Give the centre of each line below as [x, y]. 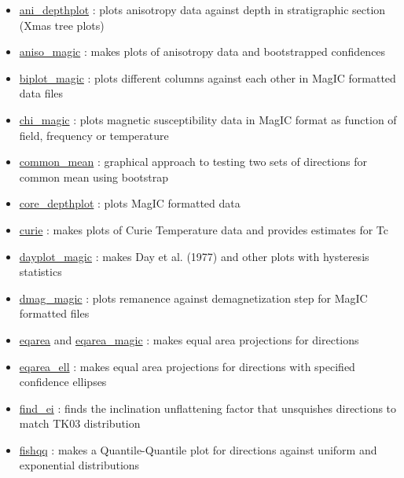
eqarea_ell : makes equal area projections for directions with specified [187, 366]
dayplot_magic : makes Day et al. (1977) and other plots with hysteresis [194, 256]
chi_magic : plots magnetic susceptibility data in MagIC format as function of [208, 119]
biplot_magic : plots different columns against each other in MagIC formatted [208, 77]
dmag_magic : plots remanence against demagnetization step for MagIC [193, 298]
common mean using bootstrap [94, 176]
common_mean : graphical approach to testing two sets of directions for [193, 162]
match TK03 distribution [80, 423]
